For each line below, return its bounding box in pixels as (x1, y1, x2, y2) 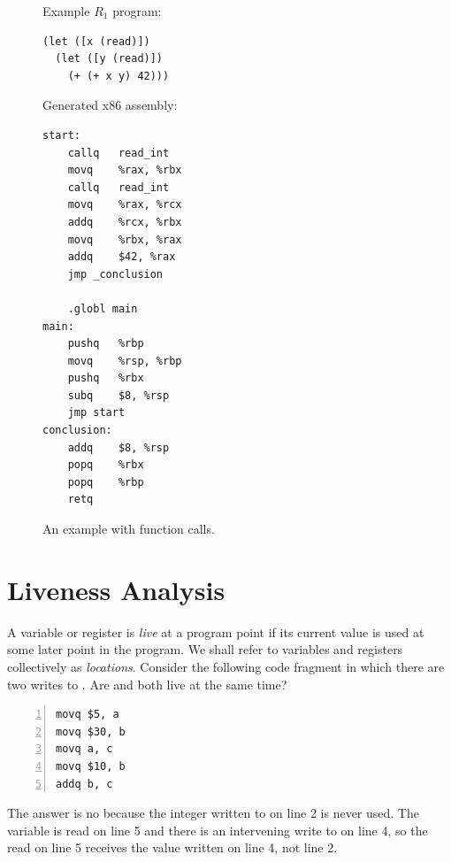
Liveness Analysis (7, 571, 225, 607)
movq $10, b (56, 759, 126, 773)
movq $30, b (56, 725, 126, 738)
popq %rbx (67, 458, 144, 472)
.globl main (67, 302, 138, 315)
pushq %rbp (67, 337, 144, 350)
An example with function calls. (42, 520, 215, 538)
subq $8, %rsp (67, 389, 170, 402)
